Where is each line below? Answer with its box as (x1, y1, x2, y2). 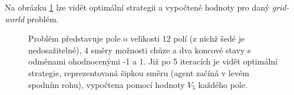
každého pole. (198, 78, 247, 90)
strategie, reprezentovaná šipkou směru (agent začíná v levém (28, 66, 249, 79)
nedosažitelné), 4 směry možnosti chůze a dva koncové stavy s (28, 43, 251, 56)
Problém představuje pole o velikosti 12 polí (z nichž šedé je (28, 32, 245, 45)
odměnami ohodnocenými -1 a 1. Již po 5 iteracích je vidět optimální (28, 55, 278, 67)
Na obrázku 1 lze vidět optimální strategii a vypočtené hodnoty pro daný (5, 1, 270, 13)
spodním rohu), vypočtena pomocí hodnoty (28, 78, 185, 90)
